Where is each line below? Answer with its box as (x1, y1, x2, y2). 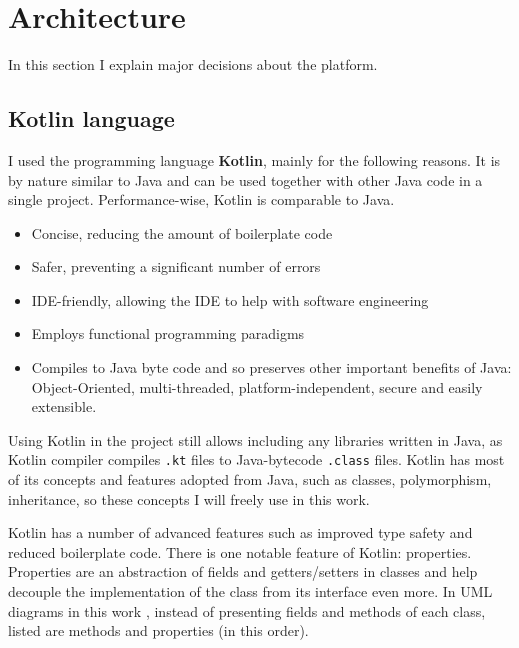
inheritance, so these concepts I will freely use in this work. (8, 488, 370, 509)
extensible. (31, 396, 97, 417)
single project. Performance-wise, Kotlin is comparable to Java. (8, 189, 395, 210)
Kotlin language (8, 103, 175, 134)
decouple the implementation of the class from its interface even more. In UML (8, 581, 493, 602)
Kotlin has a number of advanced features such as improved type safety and (8, 522, 473, 543)
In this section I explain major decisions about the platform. (8, 54, 378, 75)
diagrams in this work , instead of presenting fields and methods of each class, (8, 600, 486, 621)
